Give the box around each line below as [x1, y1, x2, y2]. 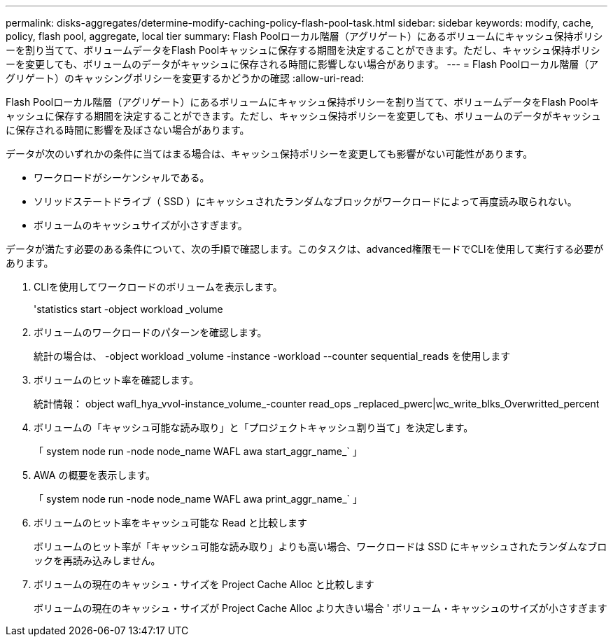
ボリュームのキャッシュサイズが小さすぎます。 [34, 219, 248, 231]
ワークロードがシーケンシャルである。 [34, 172, 210, 183]
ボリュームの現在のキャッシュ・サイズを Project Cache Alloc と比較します [34, 578, 374, 590]
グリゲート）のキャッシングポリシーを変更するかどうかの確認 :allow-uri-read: [6, 72, 364, 84]
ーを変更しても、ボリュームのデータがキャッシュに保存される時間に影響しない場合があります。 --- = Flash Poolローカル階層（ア [6, 58, 599, 70]
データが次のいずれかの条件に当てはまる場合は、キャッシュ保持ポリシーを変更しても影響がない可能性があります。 [6, 148, 533, 160]
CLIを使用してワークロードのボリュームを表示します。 [34, 281, 283, 293]
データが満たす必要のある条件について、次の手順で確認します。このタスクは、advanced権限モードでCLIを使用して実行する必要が [6, 243, 604, 255]
